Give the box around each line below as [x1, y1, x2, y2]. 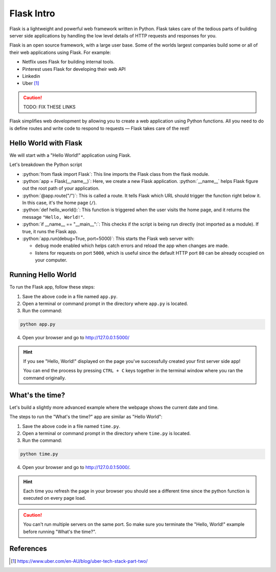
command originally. [23, 375, 66, 381]
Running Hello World [9, 271, 77, 279]
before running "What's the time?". [23, 528, 97, 535]
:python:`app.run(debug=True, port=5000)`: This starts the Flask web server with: [22, 236, 195, 242]
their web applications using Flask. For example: [9, 49, 111, 55]
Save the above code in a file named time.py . [22, 423, 121, 429]
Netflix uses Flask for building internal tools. [22, 59, 115, 65]
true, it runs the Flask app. [22, 228, 78, 234]
